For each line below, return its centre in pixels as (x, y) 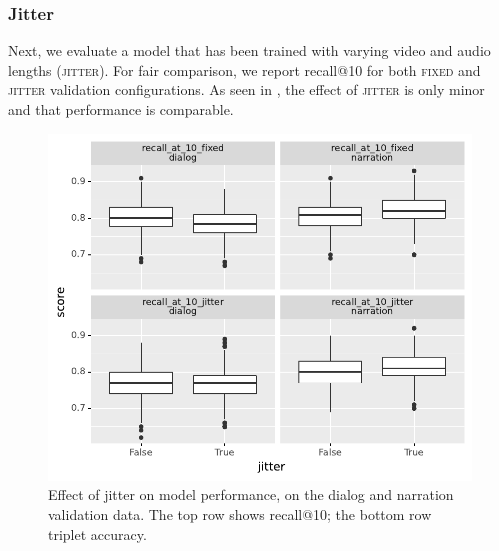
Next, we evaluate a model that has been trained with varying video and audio (249, 50)
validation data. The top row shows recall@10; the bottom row (240, 514)
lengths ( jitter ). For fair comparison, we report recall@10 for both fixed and (244, 69)
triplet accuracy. (97, 533)
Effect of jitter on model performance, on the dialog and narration (251, 494)
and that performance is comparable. (121, 109)
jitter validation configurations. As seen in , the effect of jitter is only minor (246, 89)
